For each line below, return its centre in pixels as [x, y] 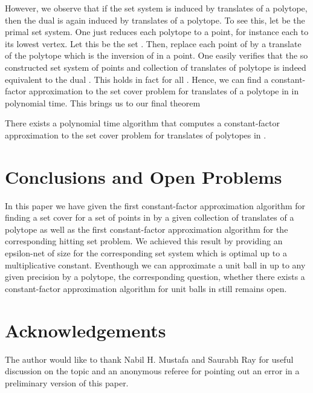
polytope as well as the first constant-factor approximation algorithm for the [147, 229]
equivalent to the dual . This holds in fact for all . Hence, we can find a [137, 79]
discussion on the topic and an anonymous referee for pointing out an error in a [152, 371]
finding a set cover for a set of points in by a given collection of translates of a [150, 217]
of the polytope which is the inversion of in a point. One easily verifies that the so [156, 55]
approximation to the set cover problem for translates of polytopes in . [136, 135]
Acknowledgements [86, 330]
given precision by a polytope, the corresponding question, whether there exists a [155, 277]
